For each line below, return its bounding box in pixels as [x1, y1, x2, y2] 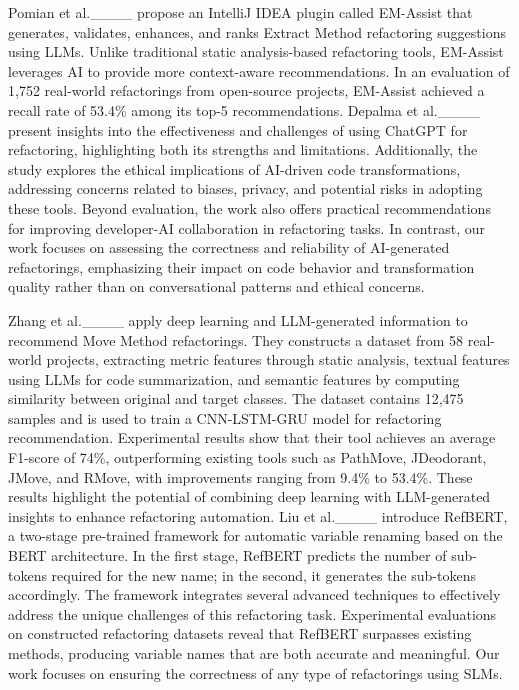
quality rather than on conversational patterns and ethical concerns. [8, 276, 425, 297]
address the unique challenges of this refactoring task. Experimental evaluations [8, 603, 497, 624]
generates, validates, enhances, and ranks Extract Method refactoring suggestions [8, 21, 506, 42]
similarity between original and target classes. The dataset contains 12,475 [8, 388, 464, 409]
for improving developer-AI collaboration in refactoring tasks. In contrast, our [8, 217, 485, 238]
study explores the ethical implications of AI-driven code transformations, [8, 158, 461, 179]
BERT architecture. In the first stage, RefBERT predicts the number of [8, 545, 447, 566]
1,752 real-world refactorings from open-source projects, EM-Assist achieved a [8, 80, 485, 101]
